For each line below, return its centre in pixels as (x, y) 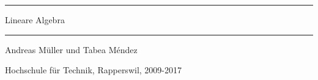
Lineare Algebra (35, 20)
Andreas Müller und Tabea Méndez (71, 49)
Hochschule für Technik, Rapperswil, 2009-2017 (93, 70)
